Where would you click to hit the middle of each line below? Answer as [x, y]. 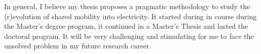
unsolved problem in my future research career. [78, 46]
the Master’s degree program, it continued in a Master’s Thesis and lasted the [126, 26]
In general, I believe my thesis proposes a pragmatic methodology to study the [127, 6]
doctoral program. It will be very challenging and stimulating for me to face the [129, 36]
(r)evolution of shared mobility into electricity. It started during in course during [130, 16]
